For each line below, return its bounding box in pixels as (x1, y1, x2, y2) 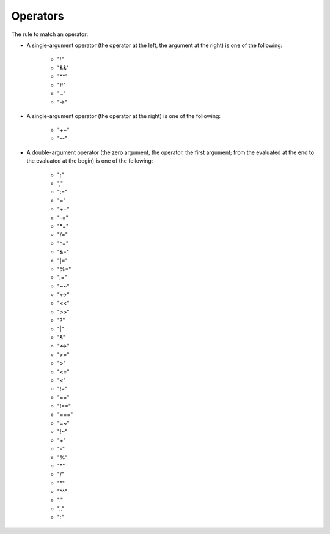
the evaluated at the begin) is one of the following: (26, 157, 153, 165)
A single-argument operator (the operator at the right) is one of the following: (26, 112, 221, 119)
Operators (11, 9, 64, 23)
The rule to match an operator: (11, 31, 89, 38)
